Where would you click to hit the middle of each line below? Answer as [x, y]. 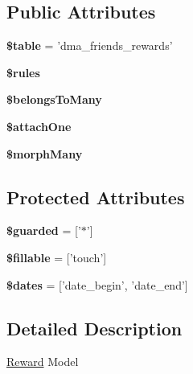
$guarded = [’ [44, 230]
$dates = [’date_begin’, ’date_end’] [97, 284]
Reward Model [43, 362]
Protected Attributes [96, 197]
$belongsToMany [54, 99]
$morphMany [45, 153]
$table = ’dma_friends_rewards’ [90, 45]
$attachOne [39, 126]
